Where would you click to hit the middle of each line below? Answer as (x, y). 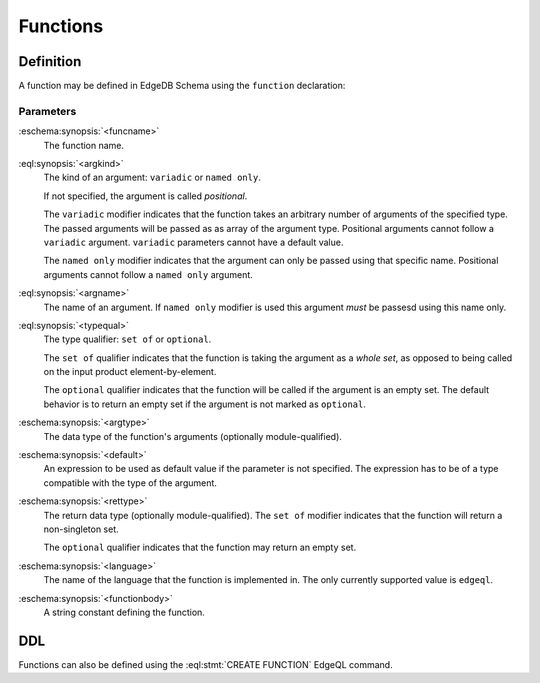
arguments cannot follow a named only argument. (148, 274)
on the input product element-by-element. (130, 372)
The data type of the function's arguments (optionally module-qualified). (192, 436)
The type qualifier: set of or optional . (127, 339)
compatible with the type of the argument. (130, 482)
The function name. (84, 145)
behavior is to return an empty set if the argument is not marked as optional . (205, 404)
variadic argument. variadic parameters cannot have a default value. (193, 242)
